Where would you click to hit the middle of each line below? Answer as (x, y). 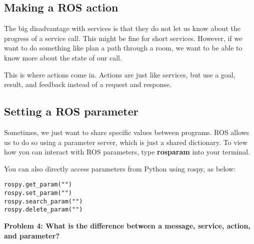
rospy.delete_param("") (43, 210)
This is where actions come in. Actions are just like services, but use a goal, (120, 74)
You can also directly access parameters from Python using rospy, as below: (120, 168)
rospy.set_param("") (38, 193)
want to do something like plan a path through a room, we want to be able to (123, 48)
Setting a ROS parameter (71, 111)
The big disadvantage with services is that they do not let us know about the (122, 28)
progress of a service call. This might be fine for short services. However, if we (123, 38)
